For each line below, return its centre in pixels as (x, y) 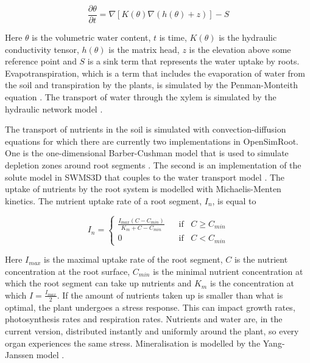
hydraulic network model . (54, 109)
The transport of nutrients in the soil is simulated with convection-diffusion (146, 129)
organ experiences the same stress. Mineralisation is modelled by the (133, 343)
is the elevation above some (240, 49)
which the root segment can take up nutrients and (98, 283)
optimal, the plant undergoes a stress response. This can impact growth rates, (150, 307)
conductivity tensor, (42, 49)
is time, (173, 37)
